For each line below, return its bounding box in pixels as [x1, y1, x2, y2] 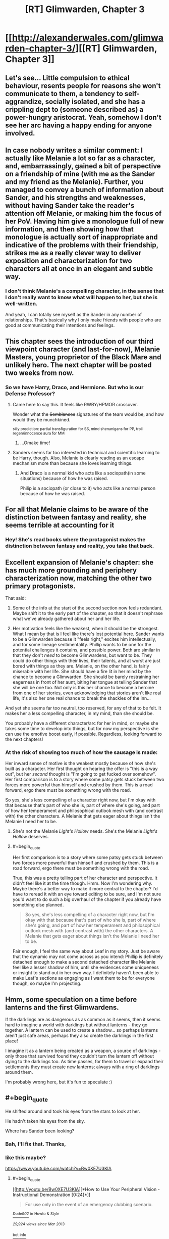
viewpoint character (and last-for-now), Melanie [5, 345, 160, 353]
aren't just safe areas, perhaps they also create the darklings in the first [5, 1032, 154, 1038]
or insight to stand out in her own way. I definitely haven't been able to [12, 970, 159, 976]
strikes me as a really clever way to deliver [5, 249, 142, 257]
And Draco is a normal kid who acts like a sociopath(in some [20, 470, 146, 476]
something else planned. [12, 902, 64, 908]
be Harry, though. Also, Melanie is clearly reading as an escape [12, 455, 145, 461]
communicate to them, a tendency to [5, 89, 124, 98]
